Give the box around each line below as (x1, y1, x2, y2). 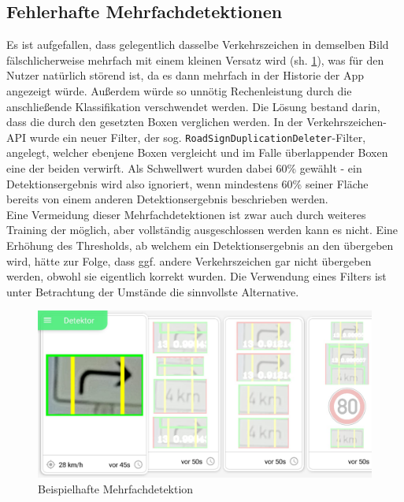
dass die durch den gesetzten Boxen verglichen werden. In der (6, 113, 303, 130)
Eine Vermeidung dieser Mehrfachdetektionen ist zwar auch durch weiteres (6, 206, 366, 222)
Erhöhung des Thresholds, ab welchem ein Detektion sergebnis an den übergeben (6, 236, 394, 253)
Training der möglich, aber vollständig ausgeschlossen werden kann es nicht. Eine (6, 221, 398, 238)
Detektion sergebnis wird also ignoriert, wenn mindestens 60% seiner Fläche (6, 175, 369, 192)
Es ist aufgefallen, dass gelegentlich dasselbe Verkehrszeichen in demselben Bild (6, 36, 389, 53)
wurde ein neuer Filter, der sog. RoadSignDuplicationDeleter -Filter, (29, 128, 366, 145)
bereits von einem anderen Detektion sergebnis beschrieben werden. (6, 191, 328, 207)
